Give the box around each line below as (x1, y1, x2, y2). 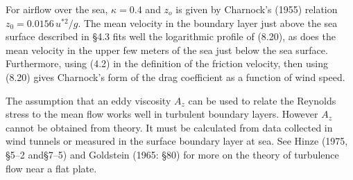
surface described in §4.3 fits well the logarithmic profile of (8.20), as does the (6, 29, 336, 44)
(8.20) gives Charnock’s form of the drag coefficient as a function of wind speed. (6, 69, 345, 84)
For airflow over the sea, (6, 2, 108, 16)
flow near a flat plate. (6, 161, 97, 175)
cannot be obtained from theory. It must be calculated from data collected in (6, 120, 333, 134)
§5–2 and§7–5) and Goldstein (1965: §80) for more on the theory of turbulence (6, 147, 339, 161)
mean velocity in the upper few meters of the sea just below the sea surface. (6, 42, 328, 57)
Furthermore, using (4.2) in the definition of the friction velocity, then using (6, 56, 328, 71)
